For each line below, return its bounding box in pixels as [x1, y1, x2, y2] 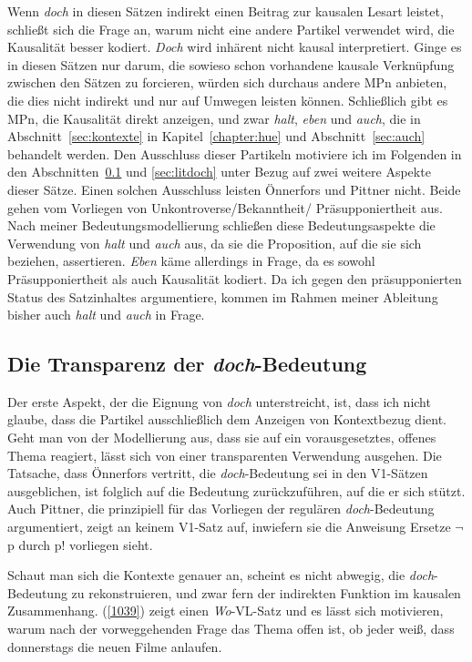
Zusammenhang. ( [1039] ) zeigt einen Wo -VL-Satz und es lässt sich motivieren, [7, 601, 444, 620]
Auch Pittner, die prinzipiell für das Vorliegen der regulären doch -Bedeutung [7, 499, 435, 518]
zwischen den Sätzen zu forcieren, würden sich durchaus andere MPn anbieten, [7, 73, 447, 92]
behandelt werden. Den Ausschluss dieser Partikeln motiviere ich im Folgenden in [7, 144, 462, 163]
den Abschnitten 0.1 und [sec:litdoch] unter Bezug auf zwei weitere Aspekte [7, 162, 431, 181]
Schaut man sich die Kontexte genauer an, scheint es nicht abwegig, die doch [7, 565, 435, 585]
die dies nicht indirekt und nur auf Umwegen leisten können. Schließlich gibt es [7, 90, 448, 109]
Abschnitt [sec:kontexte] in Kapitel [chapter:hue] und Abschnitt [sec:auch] [7, 127, 426, 146]
